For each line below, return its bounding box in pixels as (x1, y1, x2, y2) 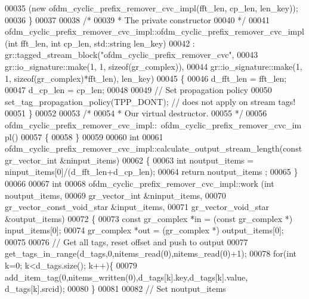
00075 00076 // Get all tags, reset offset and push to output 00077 (5, 235, 248, 248)
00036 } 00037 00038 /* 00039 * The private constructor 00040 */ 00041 (5, 13, 270, 26)
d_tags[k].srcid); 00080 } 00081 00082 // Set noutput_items (5, 282, 226, 295)
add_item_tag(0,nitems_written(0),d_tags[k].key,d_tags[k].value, (5, 270, 248, 283)
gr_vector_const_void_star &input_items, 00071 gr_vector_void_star (5, 201, 270, 213)
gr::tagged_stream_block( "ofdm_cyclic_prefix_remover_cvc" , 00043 (5, 48, 258, 61)
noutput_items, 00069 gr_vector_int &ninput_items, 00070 (5, 189, 226, 201)
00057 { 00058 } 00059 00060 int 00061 (21, 130, 163, 143)
